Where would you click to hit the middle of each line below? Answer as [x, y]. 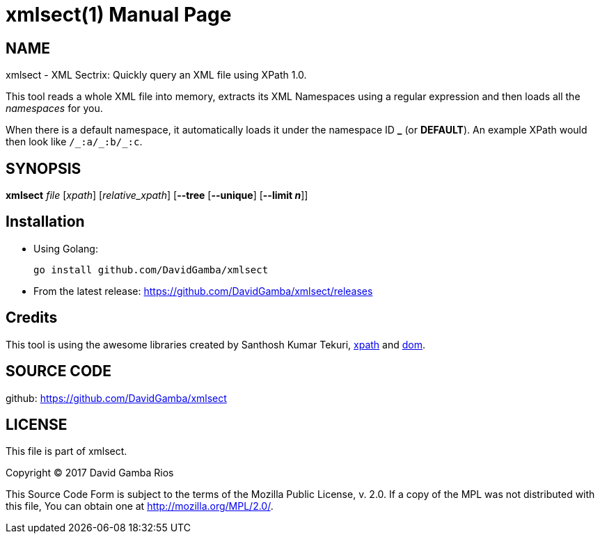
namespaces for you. [54, 108]
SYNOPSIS [44, 168]
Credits [32, 318]
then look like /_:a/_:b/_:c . [74, 142]
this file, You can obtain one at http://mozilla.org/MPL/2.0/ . [140, 506]
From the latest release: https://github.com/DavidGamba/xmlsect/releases [203, 291]
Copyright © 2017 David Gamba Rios [90, 473]
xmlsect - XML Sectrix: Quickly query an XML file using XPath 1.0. [156, 75]
